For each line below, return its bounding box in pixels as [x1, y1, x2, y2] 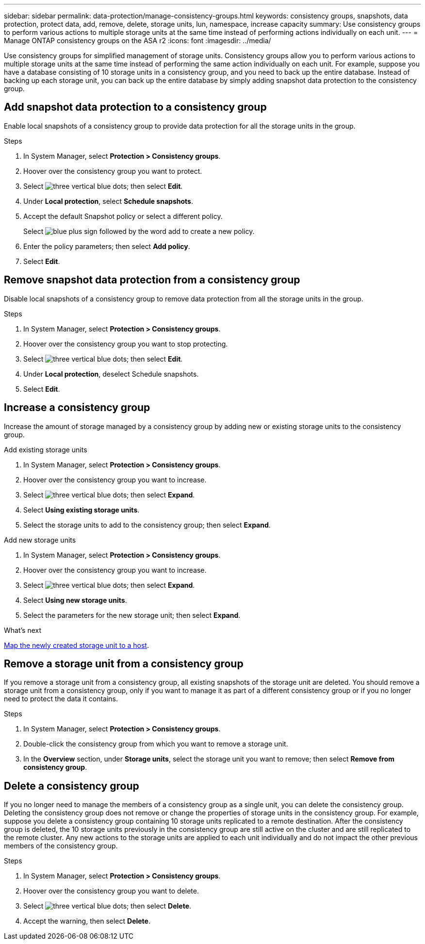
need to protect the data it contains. [4, 695, 118, 703]
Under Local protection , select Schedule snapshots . [23, 197, 193, 205]
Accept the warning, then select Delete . [23, 917, 150, 926]
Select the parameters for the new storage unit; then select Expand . [23, 611, 241, 619]
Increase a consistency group [4, 401, 150, 414]
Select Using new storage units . [23, 596, 127, 604]
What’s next [4, 626, 42, 634]
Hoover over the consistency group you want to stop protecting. [23, 339, 228, 348]
